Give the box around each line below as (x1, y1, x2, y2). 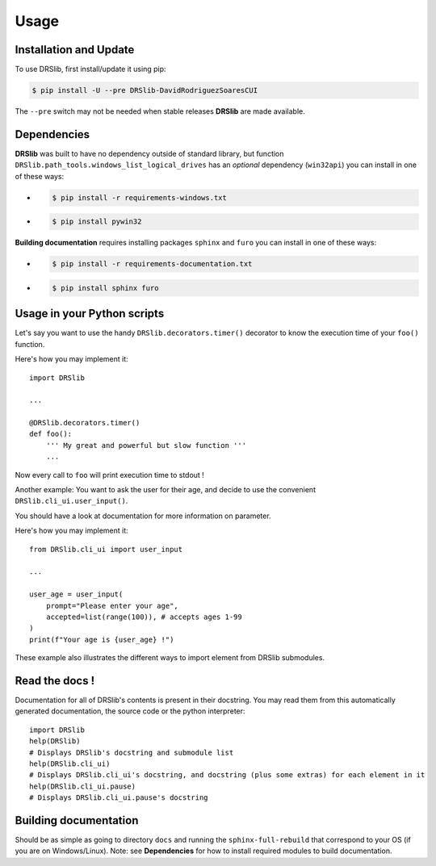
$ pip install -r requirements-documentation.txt (52, 259, 253, 269)
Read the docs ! (15, 674, 95, 688)
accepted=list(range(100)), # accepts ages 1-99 (45, 612, 242, 621)
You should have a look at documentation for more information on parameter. (15, 511, 271, 521)
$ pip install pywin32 (52, 217, 142, 226)
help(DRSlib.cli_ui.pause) (29, 781, 136, 791)
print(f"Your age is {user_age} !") (29, 634, 174, 644)
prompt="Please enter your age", (45, 601, 179, 610)
